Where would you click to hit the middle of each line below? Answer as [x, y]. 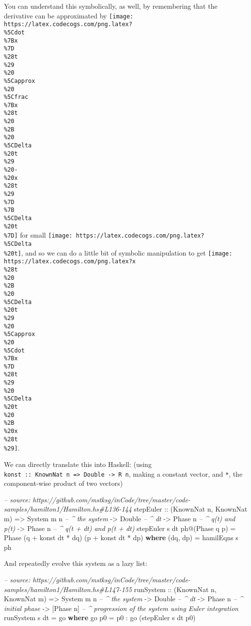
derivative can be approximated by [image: [69, 15]
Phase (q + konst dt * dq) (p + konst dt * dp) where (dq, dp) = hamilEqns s [121, 538]
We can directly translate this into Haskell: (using [78, 464]
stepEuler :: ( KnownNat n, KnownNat [191, 509]
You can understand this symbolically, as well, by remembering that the [111, 6]
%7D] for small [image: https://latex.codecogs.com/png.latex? [104, 235]
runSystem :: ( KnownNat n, [175, 589]
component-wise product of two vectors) [63, 483]
